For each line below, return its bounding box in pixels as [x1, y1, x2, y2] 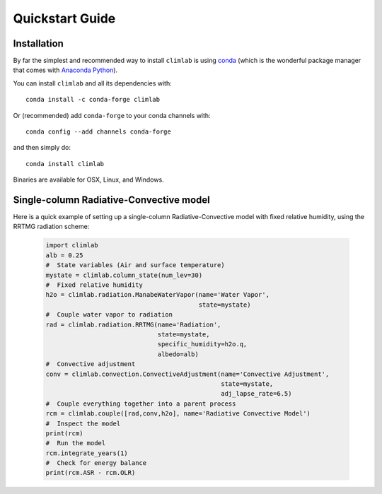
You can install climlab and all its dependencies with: [13, 78, 173, 88]
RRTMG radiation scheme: [13, 223, 90, 231]
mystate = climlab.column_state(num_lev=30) [45, 271, 203, 279]
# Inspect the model [45, 419, 121, 428]
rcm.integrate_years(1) [45, 449, 129, 457]
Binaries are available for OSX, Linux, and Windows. [13, 175, 164, 184]
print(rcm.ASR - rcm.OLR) [45, 469, 136, 477]
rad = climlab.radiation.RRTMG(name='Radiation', [45, 320, 221, 329]
